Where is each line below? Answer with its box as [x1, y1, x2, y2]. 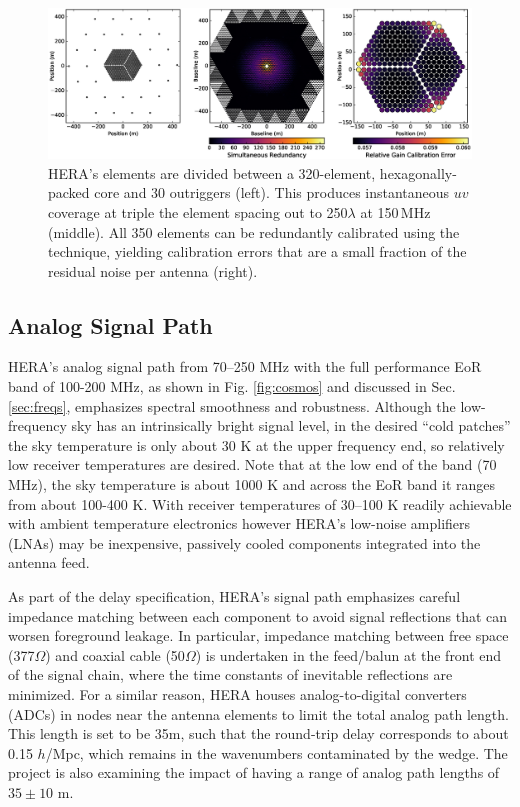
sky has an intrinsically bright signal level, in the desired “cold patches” [71, 415, 511, 436]
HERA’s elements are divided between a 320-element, [48, 162, 376, 183]
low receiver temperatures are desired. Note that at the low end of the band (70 [8, 454, 497, 475]
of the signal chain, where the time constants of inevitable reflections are [8, 664, 453, 685]
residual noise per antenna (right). [48, 260, 258, 281]
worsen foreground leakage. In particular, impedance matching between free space [8, 625, 509, 646]
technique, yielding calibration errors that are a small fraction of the [48, 241, 467, 262]
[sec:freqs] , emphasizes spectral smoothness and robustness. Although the [8, 395, 456, 416]
